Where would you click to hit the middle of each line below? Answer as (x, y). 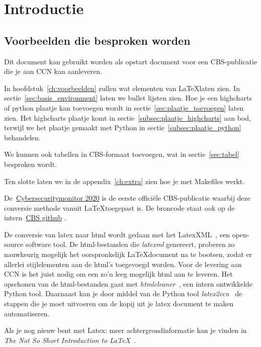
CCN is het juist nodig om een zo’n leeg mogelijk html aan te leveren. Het (118, 274)
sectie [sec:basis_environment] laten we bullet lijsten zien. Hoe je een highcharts (128, 98)
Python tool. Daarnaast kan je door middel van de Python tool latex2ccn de (123, 293)
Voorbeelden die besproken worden (97, 40)
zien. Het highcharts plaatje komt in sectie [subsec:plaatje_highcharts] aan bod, (127, 117)
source (14, 244)
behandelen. (22, 137)
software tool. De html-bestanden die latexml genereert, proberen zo (130, 244)
